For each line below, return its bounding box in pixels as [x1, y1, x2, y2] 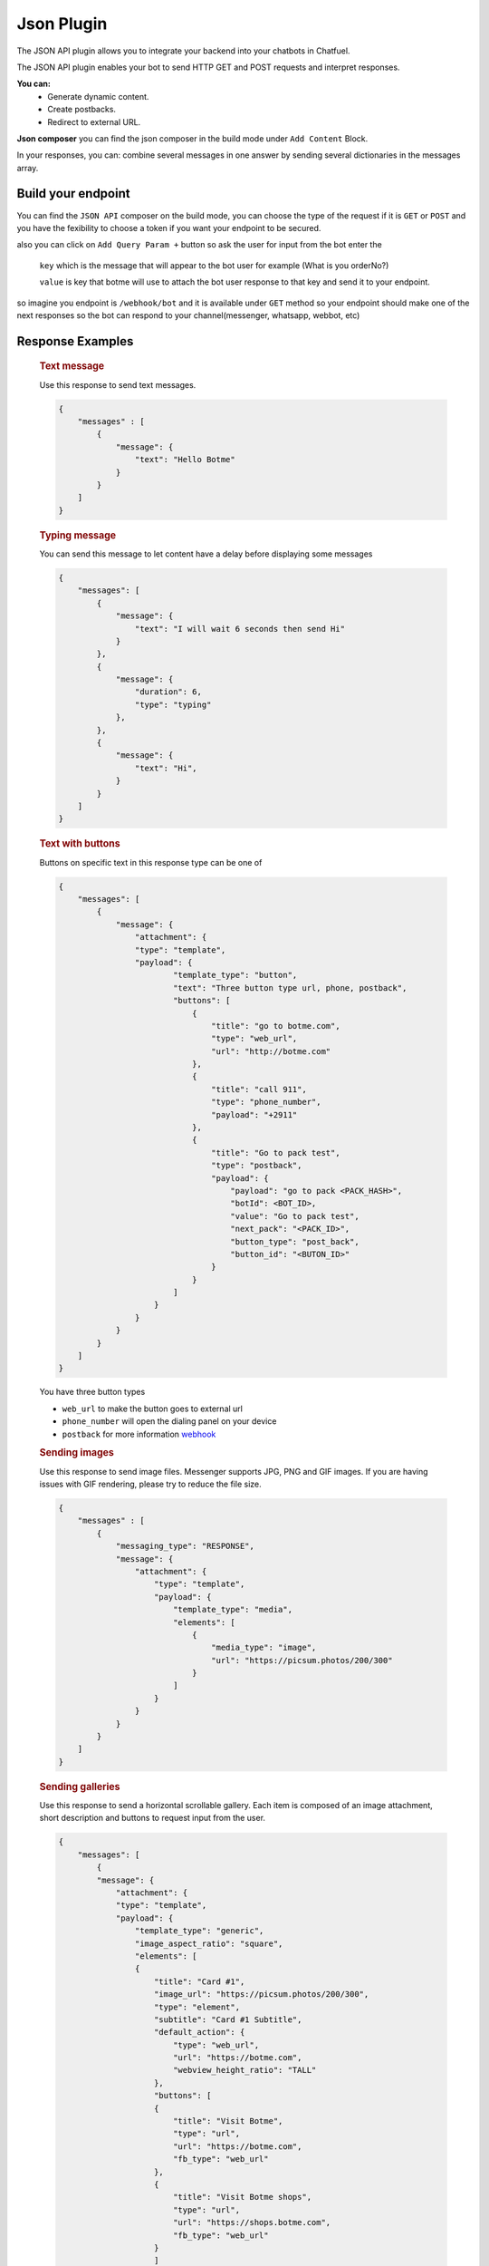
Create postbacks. [47, 104, 117, 115]
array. [16, 162, 39, 173]
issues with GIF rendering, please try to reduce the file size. [39, 1478, 262, 1490]
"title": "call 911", [211, 1084, 307, 1094]
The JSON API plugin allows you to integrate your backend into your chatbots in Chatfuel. [16, 45, 350, 56]
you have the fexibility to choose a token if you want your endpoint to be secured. [16, 222, 321, 233]
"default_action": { [154, 2027, 245, 2038]
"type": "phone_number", [211, 1097, 321, 1108]
